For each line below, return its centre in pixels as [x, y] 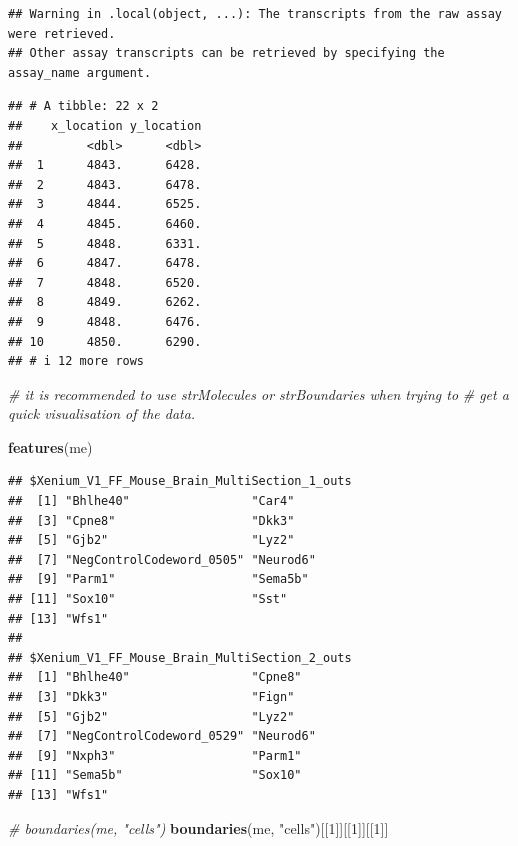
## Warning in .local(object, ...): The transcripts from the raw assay [255, 14]
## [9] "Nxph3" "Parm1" [155, 755]
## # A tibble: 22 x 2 [83, 106]
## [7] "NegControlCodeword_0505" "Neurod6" [162, 559]
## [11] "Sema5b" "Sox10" [155, 775]
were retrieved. [62, 33]
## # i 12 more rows [76, 361]
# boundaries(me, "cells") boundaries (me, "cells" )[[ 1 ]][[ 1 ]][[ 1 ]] [198, 827]
